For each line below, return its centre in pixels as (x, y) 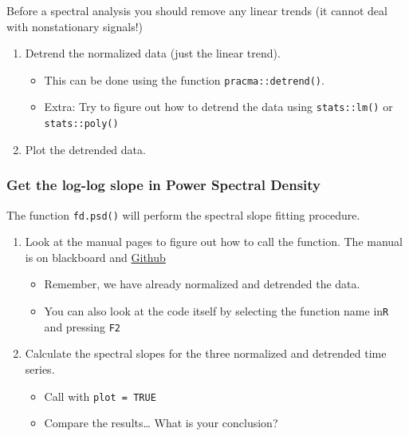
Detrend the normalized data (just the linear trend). (153, 53)
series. (40, 369)
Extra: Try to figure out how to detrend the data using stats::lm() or (218, 107)
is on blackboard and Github (95, 257)
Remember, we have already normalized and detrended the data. (202, 284)
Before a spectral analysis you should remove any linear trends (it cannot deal (197, 10)
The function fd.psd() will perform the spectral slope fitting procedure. (183, 214)
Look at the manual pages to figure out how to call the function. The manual (214, 242)
